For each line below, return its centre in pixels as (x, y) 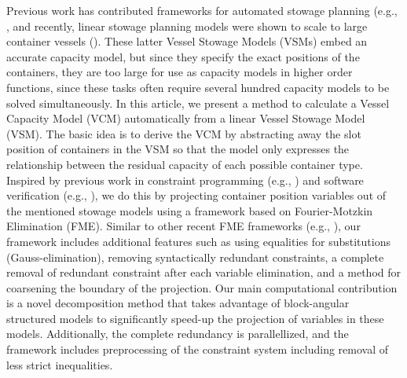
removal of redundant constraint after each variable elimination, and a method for (204, 272)
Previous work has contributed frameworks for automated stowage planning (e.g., (202, 10)
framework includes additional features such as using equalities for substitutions (198, 241)
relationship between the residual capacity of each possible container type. (185, 164)
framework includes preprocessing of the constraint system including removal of (198, 349)
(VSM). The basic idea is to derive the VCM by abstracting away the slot (184, 133)
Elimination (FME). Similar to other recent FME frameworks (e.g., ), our (183, 226)
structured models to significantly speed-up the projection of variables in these (195, 318)
